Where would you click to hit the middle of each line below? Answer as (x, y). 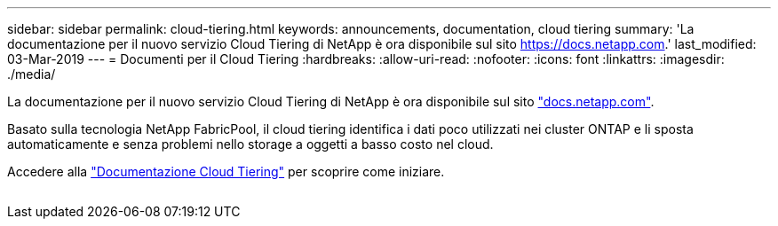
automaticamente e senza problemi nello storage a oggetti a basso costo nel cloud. (250, 144)
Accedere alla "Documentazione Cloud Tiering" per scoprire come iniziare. (226, 171)
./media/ (32, 74)
